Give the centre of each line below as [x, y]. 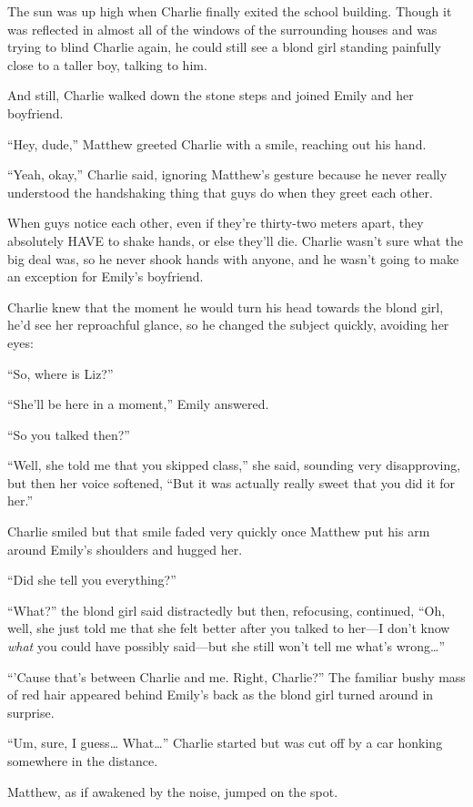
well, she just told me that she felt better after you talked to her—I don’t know [229, 628]
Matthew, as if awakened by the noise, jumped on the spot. [173, 791]
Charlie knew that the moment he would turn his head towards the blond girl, [226, 306]
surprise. [31, 712]
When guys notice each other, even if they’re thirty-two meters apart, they [216, 223]
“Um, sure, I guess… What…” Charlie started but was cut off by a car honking [225, 743]
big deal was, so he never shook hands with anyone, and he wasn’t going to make [233, 258]
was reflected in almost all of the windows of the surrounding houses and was [222, 29]
